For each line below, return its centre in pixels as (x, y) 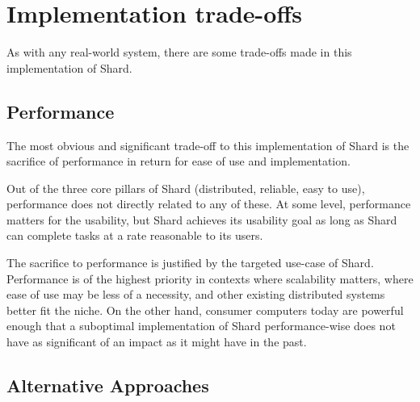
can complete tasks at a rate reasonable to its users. (135, 235)
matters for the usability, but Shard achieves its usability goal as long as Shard (202, 219)
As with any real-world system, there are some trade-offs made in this (179, 52)
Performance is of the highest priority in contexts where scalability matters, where (210, 278)
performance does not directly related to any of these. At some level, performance (209, 204)
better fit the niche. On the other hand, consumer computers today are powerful (205, 310)
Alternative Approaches (108, 385)
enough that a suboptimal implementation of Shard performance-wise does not (201, 326)
